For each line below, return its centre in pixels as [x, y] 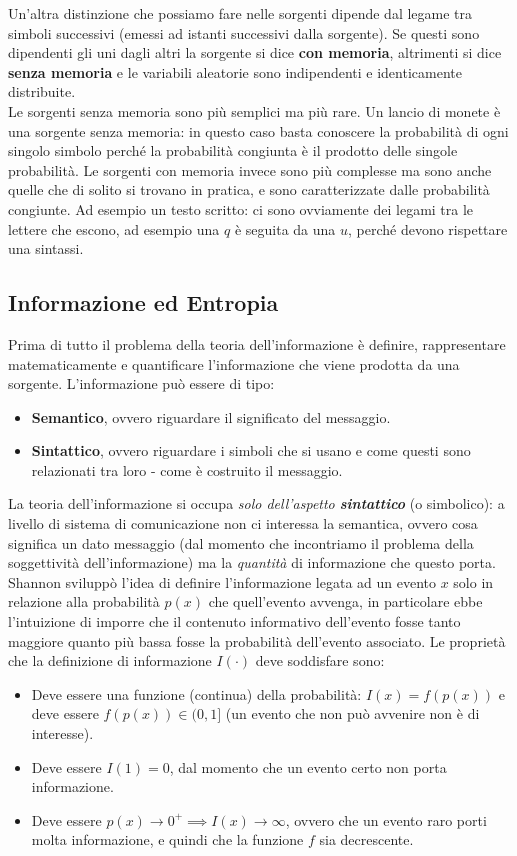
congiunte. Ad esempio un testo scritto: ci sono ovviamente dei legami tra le [241, 208]
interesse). [62, 733]
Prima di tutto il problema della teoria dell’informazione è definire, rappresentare [257, 343]
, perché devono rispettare [427, 228]
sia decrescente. [366, 839]
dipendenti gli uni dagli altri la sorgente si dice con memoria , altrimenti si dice [255, 52]
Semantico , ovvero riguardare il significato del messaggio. [211, 416]
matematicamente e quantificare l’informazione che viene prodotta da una [234, 363]
